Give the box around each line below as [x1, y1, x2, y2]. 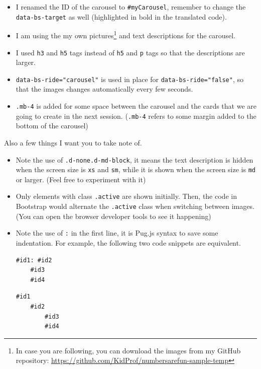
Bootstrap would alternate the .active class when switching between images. [16, 201, 254, 211]
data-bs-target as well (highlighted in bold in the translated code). [16, 11, 227, 22]
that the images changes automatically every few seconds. [16, 84, 193, 94]
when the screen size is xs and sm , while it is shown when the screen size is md [16, 164, 256, 175]
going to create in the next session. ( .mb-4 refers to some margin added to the [16, 110, 256, 121]
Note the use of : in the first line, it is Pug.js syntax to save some [16, 228, 218, 238]
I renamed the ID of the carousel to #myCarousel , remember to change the [16, 2, 246, 12]
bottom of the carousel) [16, 120, 88, 131]
